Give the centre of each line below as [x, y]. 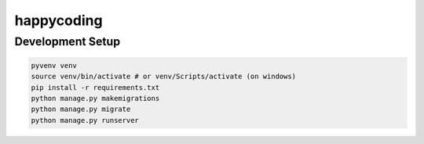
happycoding [58, 20]
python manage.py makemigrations [95, 98]
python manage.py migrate [81, 109]
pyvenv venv [54, 65]
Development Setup [68, 41]
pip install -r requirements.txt [95, 87]
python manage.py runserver [85, 120]
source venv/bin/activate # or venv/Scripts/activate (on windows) [164, 77]
